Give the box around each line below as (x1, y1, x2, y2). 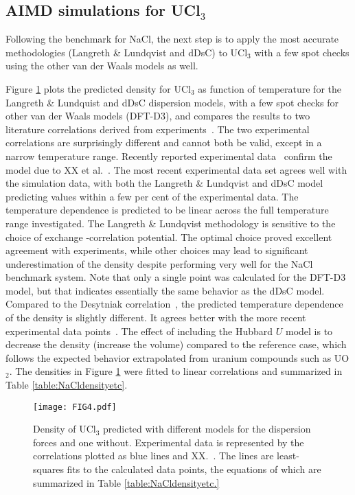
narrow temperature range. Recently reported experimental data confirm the (5, 148, 332, 163)
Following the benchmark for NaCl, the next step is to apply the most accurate (5, 32, 339, 46)
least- (277, 448, 299, 463)
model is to (285, 323, 333, 338)
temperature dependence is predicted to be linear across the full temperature (5, 203, 329, 217)
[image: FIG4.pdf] (33, 402, 117, 412)
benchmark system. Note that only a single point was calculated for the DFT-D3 (5, 270, 346, 284)
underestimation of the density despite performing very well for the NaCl (5, 256, 313, 270)
